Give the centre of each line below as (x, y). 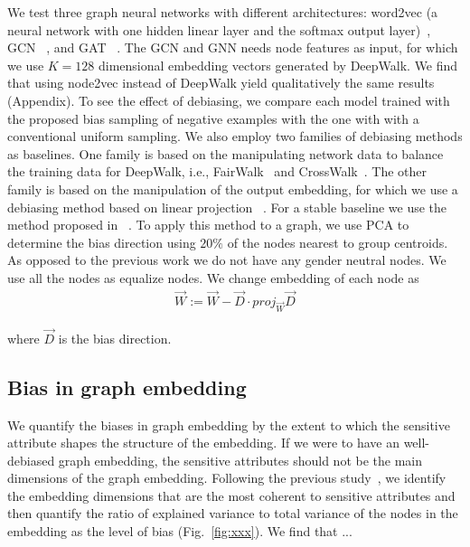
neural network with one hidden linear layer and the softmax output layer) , (219, 29)
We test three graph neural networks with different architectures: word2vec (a (223, 12)
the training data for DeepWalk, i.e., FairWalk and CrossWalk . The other (217, 171)
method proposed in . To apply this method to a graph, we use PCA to (208, 225)
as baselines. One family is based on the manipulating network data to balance (226, 153)
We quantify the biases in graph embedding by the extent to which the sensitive (229, 424)
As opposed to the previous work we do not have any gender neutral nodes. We (227, 260)
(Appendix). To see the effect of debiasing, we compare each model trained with (229, 100)
